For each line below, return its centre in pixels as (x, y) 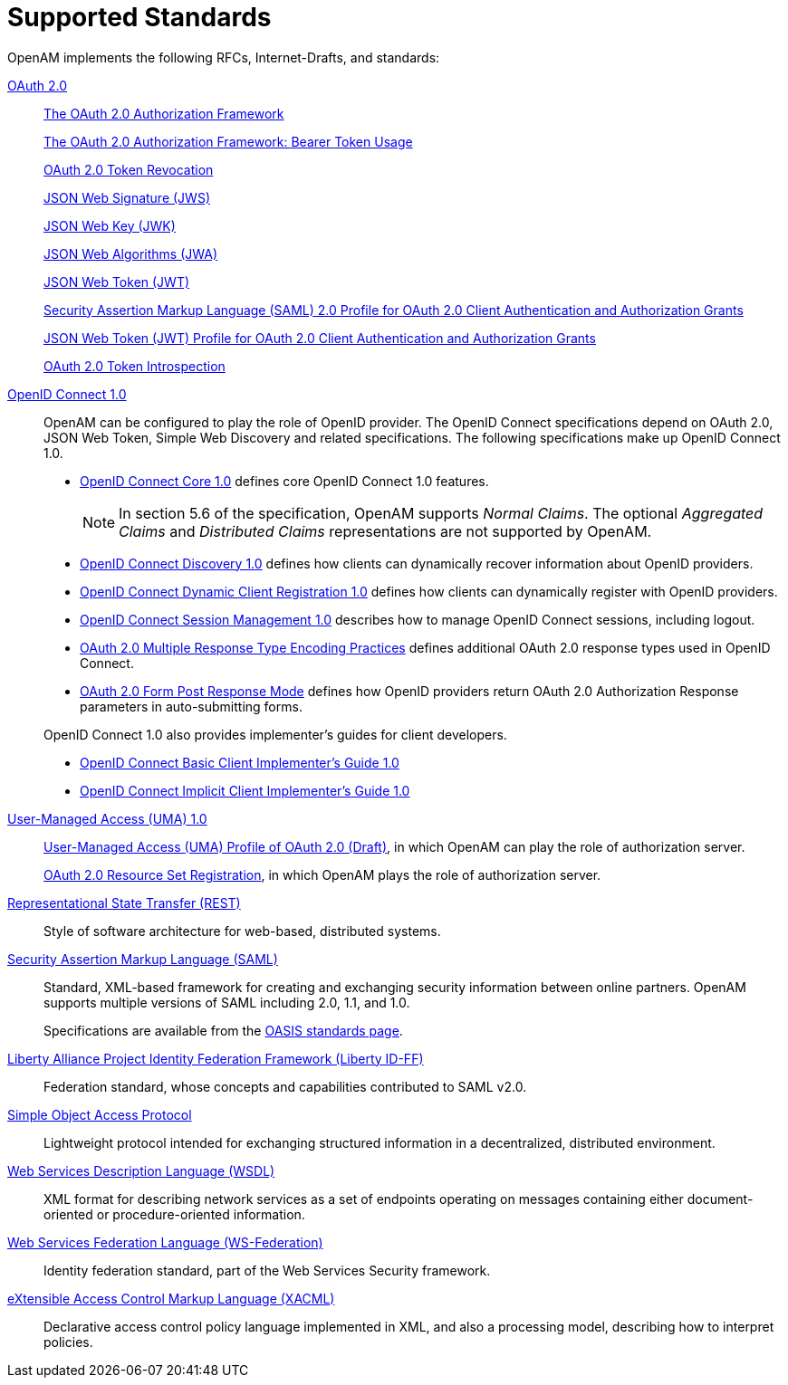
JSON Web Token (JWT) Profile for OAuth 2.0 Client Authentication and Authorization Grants (320, 338)
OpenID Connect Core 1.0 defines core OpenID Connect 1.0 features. (284, 481)
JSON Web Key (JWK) (110, 225)
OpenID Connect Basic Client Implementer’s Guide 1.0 (240, 762)
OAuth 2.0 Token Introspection (135, 366)
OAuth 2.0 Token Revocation (129, 169)
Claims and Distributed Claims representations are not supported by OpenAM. (385, 531)
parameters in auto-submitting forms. (191, 706)
